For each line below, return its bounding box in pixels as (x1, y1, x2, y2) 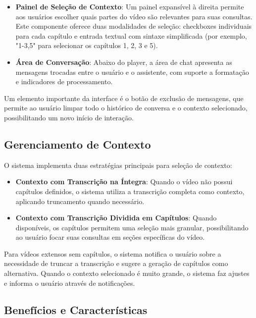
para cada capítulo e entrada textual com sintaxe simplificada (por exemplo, (15, 30, 247, 41)
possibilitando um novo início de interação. (4, 112, 134, 122)
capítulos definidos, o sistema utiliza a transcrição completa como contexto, (15, 186, 245, 196)
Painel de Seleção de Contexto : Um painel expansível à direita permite (15, 1, 244, 11)
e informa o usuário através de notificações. (4, 277, 135, 288)
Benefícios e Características (4, 302, 148, 317)
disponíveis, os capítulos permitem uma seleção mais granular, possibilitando (15, 222, 249, 232)
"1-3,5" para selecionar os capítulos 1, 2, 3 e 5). (15, 40, 158, 51)
